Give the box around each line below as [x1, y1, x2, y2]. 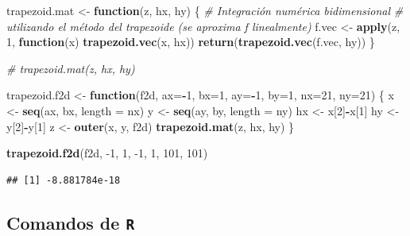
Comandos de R [6, 210, 135, 234]
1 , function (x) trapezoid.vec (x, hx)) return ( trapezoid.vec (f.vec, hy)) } [6, 33, 375, 50]
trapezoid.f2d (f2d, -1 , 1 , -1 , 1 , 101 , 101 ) [6, 145, 208, 161]
